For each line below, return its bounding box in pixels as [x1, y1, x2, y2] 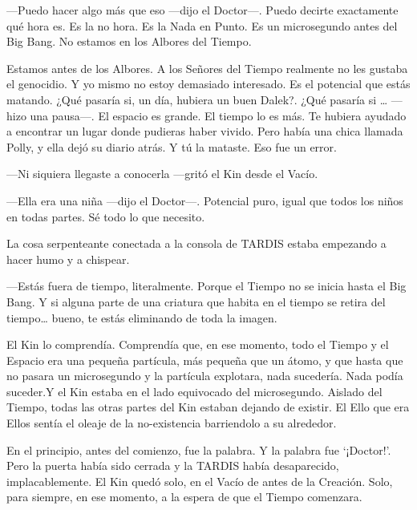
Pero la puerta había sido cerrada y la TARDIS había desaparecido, [6, 457, 339, 474]
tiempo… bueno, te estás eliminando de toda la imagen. [6, 309, 277, 326]
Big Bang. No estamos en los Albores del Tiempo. [6, 33, 252, 50]
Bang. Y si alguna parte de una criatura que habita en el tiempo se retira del [6, 293, 386, 310]
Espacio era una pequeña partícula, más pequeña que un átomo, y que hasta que [6, 351, 403, 368]
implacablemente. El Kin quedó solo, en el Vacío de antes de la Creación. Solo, [6, 472, 393, 489]
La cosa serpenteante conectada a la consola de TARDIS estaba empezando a [6, 235, 387, 252]
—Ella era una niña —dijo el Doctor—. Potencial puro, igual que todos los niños [6, 192, 403, 208]
